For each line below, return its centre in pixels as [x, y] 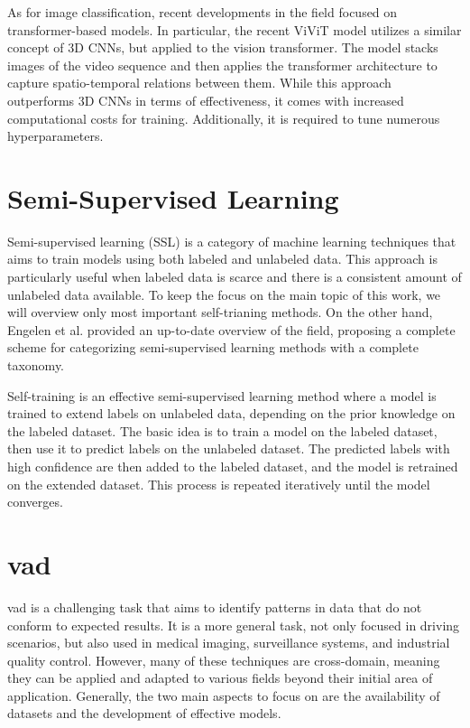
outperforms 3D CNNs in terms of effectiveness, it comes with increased [206, 100]
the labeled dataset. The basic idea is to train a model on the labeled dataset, [222, 430]
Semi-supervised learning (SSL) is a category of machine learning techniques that [232, 241]
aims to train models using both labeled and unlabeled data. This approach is [222, 259]
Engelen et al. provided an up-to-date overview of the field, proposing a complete [231, 329]
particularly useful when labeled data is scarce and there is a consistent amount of [235, 277]
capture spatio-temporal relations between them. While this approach [199, 83]
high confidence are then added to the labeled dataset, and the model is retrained [233, 466]
